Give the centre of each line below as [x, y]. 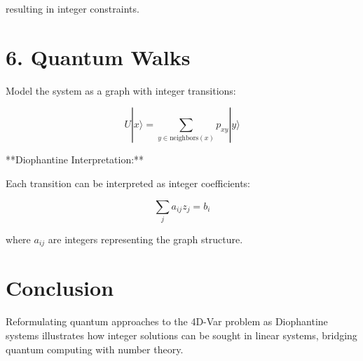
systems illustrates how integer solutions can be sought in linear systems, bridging [181, 335]
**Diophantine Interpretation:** [75, 159]
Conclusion [60, 288]
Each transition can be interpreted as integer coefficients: [128, 183]
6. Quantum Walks [98, 56]
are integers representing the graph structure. [145, 239]
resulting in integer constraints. [73, 8]
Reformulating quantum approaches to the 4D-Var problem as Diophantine [167, 321]
